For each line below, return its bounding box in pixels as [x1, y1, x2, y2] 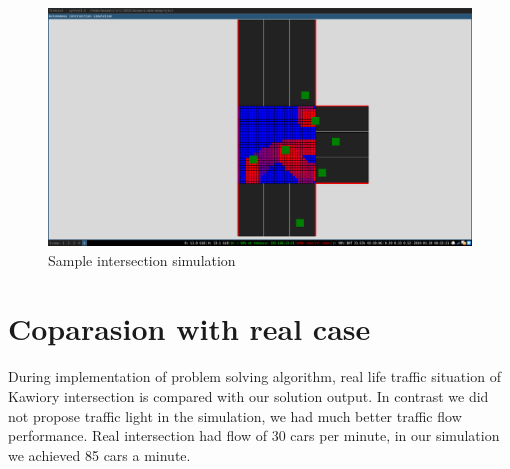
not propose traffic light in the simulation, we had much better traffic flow [8, 405, 462, 426]
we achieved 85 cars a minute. [8, 444, 191, 465]
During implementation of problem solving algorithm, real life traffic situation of [8, 366, 501, 387]
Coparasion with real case [8, 308, 371, 349]
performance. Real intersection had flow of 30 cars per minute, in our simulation [8, 425, 500, 446]
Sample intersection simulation [48, 249, 236, 270]
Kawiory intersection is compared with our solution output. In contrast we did [8, 385, 489, 406]
